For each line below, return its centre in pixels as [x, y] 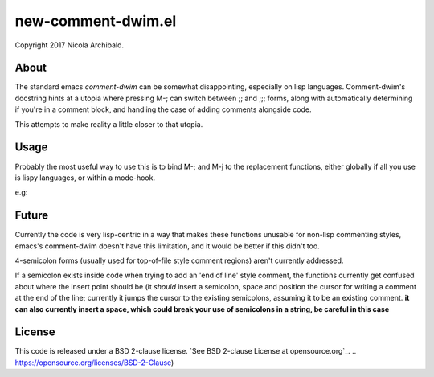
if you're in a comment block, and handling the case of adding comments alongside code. [163, 109]
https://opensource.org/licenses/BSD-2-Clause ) [94, 363]
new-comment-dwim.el [96, 21]
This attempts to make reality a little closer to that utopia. [109, 124]
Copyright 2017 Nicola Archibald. [70, 45]
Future [32, 216]
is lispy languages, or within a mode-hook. [85, 178]
